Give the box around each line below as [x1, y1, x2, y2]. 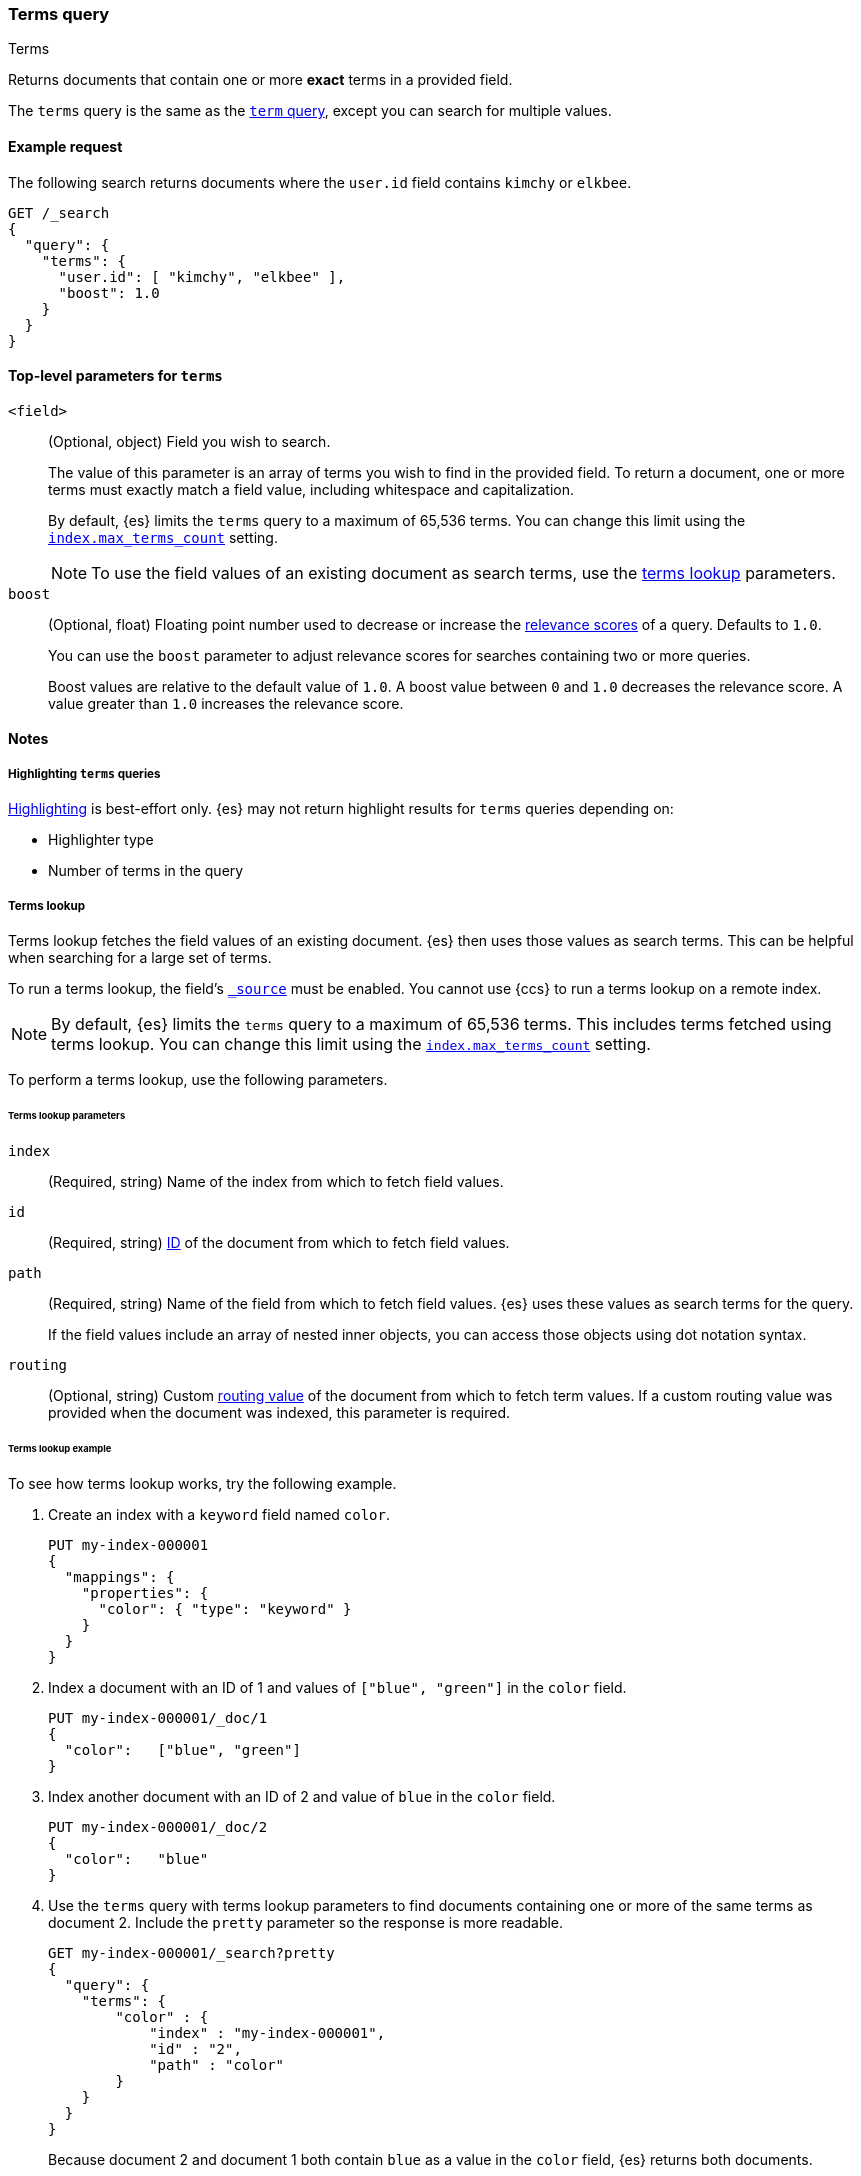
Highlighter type [48, 831, 154, 849]
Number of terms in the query [48, 862, 244, 880]
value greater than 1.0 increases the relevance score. [48, 694, 404, 712]
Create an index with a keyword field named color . [48, 1506, 391, 1524]
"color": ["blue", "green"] [64, 1742, 301, 1759]
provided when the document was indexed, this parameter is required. [48, 1403, 510, 1421]
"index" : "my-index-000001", [149, 2025, 386, 2042]
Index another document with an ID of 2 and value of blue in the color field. [48, 1788, 556, 1806]
